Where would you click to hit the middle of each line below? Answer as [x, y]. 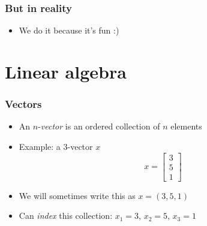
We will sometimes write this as [77, 195]
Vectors [23, 104]
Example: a [40, 146]
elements [186, 126]
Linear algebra [66, 71]
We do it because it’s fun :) [69, 30]
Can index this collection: [66, 216]
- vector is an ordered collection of [99, 126]
